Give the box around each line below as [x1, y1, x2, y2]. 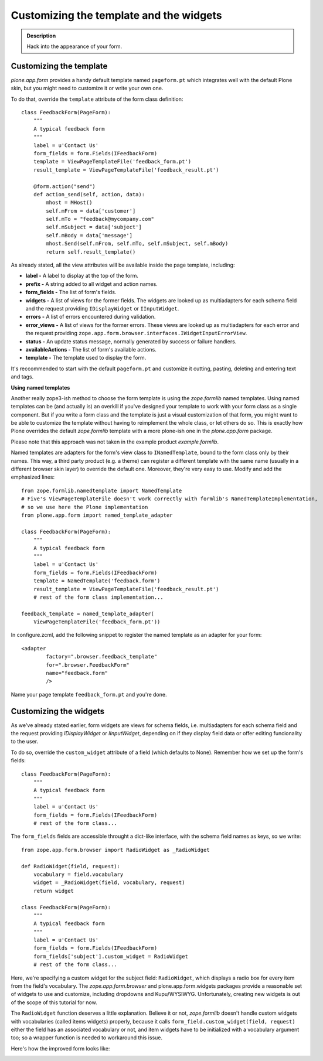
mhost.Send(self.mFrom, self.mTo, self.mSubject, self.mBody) [46, 240, 229, 247]
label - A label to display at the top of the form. [25, 272, 139, 279]
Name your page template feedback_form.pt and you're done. [11, 691, 167, 698]
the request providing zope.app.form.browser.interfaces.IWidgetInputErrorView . [25, 330, 247, 337]
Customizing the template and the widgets [11, 9, 222, 22]
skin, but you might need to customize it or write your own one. [11, 85, 164, 92]
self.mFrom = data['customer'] [46, 207, 136, 214]
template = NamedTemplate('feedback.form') [33, 578, 161, 584]
